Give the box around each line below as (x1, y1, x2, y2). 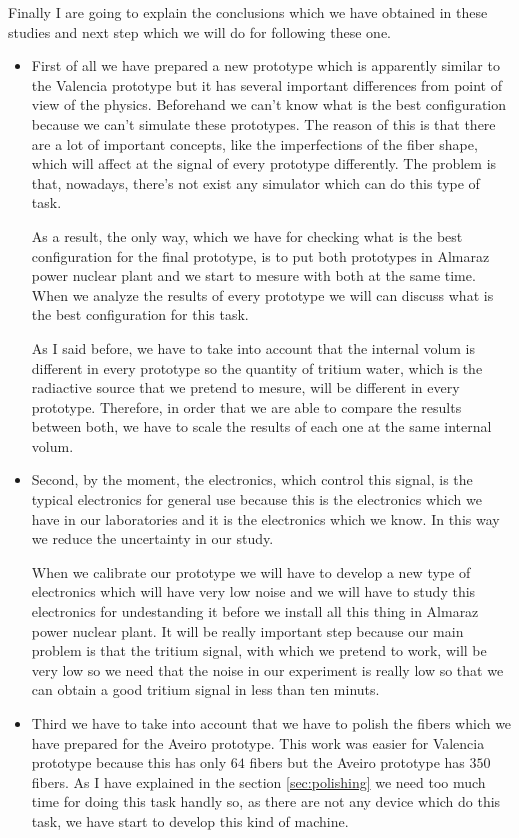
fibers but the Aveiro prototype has (249, 752, 465, 773)
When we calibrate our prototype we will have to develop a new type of (31, 561, 471, 582)
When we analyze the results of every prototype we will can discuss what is (31, 284, 494, 305)
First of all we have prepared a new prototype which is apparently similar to (31, 55, 500, 76)
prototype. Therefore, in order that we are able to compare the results (31, 396, 462, 417)
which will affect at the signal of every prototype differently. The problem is (31, 153, 497, 174)
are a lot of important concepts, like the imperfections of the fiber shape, (31, 133, 478, 154)
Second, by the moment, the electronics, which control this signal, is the (31, 469, 473, 490)
